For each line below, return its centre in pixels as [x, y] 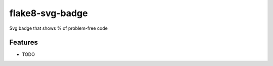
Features [24, 43]
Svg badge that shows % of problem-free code [59, 28]
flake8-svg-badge [49, 13]
